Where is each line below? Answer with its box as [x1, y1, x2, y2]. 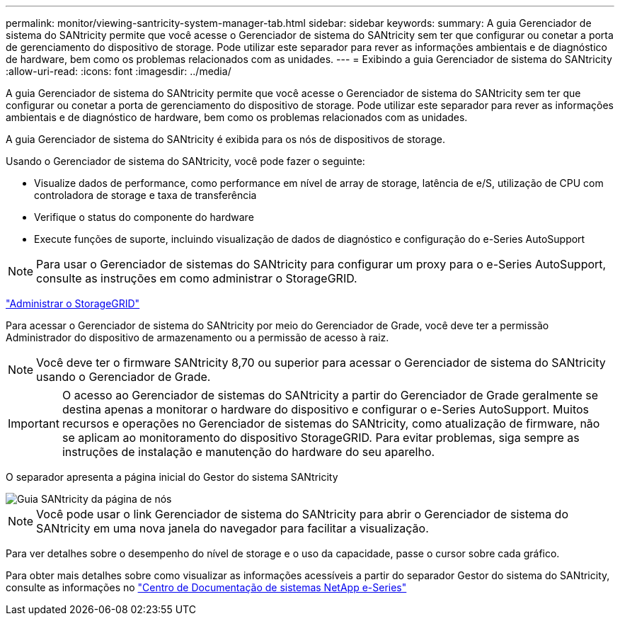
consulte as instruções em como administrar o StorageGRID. [36, 271, 357, 285]
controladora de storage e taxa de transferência [34, 189, 257, 201]
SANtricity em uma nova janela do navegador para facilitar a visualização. [36, 521, 429, 535]
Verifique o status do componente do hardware [34, 211, 254, 223]
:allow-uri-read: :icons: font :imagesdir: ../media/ [6, 65, 231, 77]
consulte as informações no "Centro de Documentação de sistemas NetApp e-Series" [6, 581, 407, 593]
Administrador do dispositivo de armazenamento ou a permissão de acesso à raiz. [6, 331, 389, 343]
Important [8, 416, 59, 431]
